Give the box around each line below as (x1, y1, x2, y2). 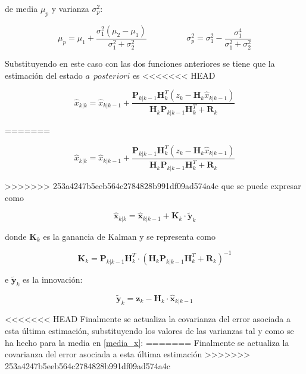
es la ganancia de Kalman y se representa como (43, 230, 216, 242)
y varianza (51, 2, 89, 14)
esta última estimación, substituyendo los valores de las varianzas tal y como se (5, 324, 294, 337)
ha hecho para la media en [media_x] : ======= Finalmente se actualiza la (5, 336, 289, 348)
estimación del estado (5, 69, 83, 81)
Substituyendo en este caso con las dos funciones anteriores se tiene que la (5, 57, 275, 69)
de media (5, 2, 38, 14)
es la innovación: (22, 273, 83, 285)
